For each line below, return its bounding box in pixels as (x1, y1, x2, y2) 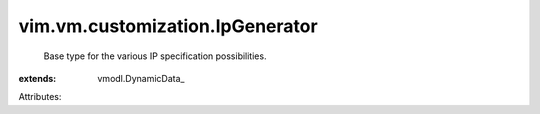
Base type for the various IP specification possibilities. (43, 50, 267, 62)
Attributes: (18, 91, 62, 103)
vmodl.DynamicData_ (97, 72, 185, 84)
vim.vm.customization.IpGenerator (18, 15, 319, 37)
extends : (18, 72, 57, 84)
